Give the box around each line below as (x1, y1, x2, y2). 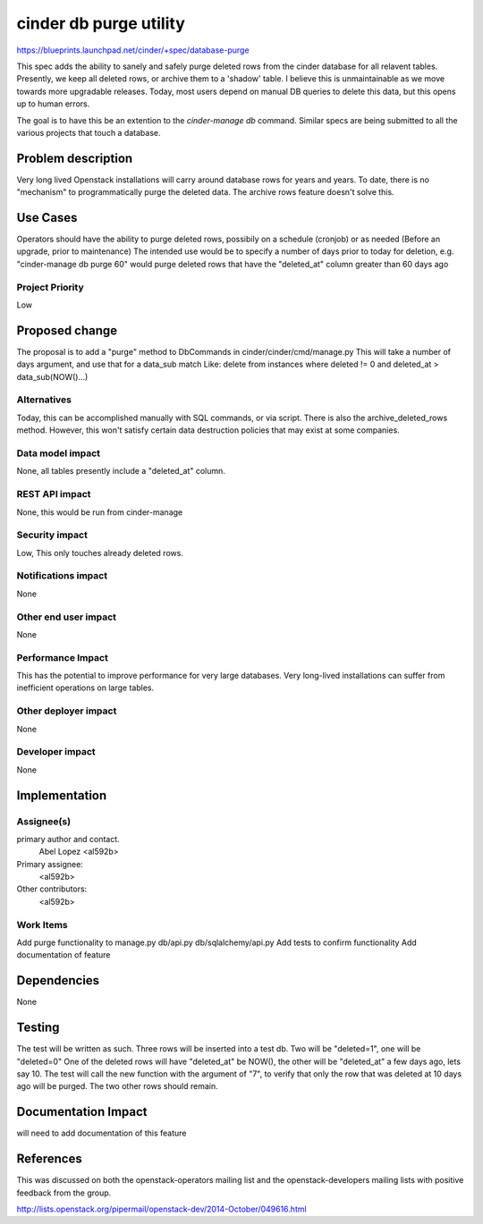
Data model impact (16, 447, 101, 460)
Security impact (16, 528, 89, 541)
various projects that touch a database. (16, 127, 161, 138)
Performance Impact (16, 651, 109, 663)
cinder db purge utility (16, 13, 185, 33)
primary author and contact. (16, 833, 120, 844)
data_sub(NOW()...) (16, 371, 89, 382)
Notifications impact (16, 570, 107, 582)
